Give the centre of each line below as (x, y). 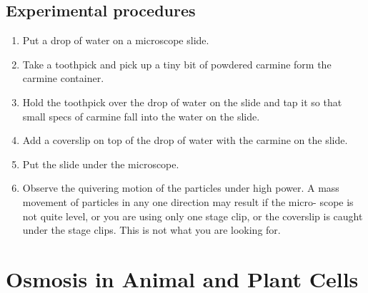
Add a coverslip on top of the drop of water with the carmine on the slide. (185, 140)
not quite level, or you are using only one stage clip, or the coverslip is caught (193, 216)
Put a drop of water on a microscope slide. (116, 40)
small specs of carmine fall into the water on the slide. (141, 116)
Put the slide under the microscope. (101, 164)
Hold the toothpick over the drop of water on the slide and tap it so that (182, 102)
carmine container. (63, 78)
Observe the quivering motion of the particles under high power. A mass (181, 188)
